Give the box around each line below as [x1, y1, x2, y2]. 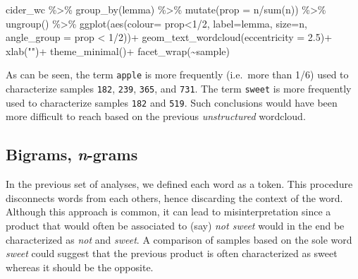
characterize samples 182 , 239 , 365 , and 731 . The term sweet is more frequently [6, 81, 352, 96]
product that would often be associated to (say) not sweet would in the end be [6, 218, 345, 232]
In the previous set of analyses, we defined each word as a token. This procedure [6, 177, 353, 191]
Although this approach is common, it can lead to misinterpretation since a [6, 204, 331, 219]
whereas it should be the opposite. [6, 259, 154, 274]
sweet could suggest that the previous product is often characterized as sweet [6, 246, 338, 261]
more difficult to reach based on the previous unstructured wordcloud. [6, 109, 306, 124]
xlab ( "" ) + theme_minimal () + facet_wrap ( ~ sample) [6, 43, 230, 58]
